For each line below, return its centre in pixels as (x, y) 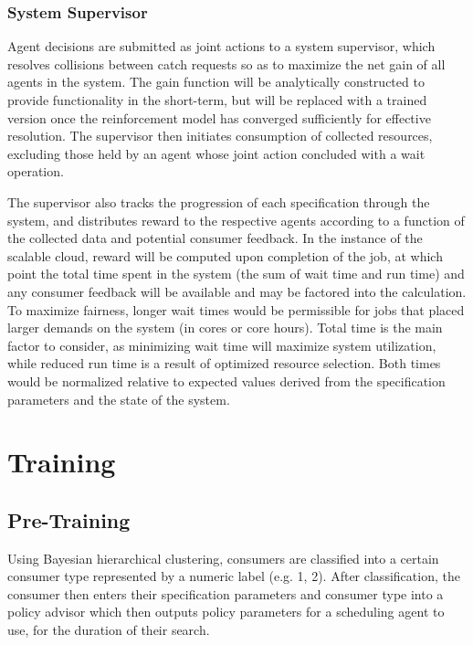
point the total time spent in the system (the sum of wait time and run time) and (236, 274)
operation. (36, 171)
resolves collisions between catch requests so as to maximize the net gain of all (226, 63)
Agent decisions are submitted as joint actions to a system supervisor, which (221, 46)
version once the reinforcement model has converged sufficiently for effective (219, 117)
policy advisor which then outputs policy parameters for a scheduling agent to (226, 612)
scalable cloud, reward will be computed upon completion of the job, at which (225, 255)
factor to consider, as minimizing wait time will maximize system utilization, (222, 345)
